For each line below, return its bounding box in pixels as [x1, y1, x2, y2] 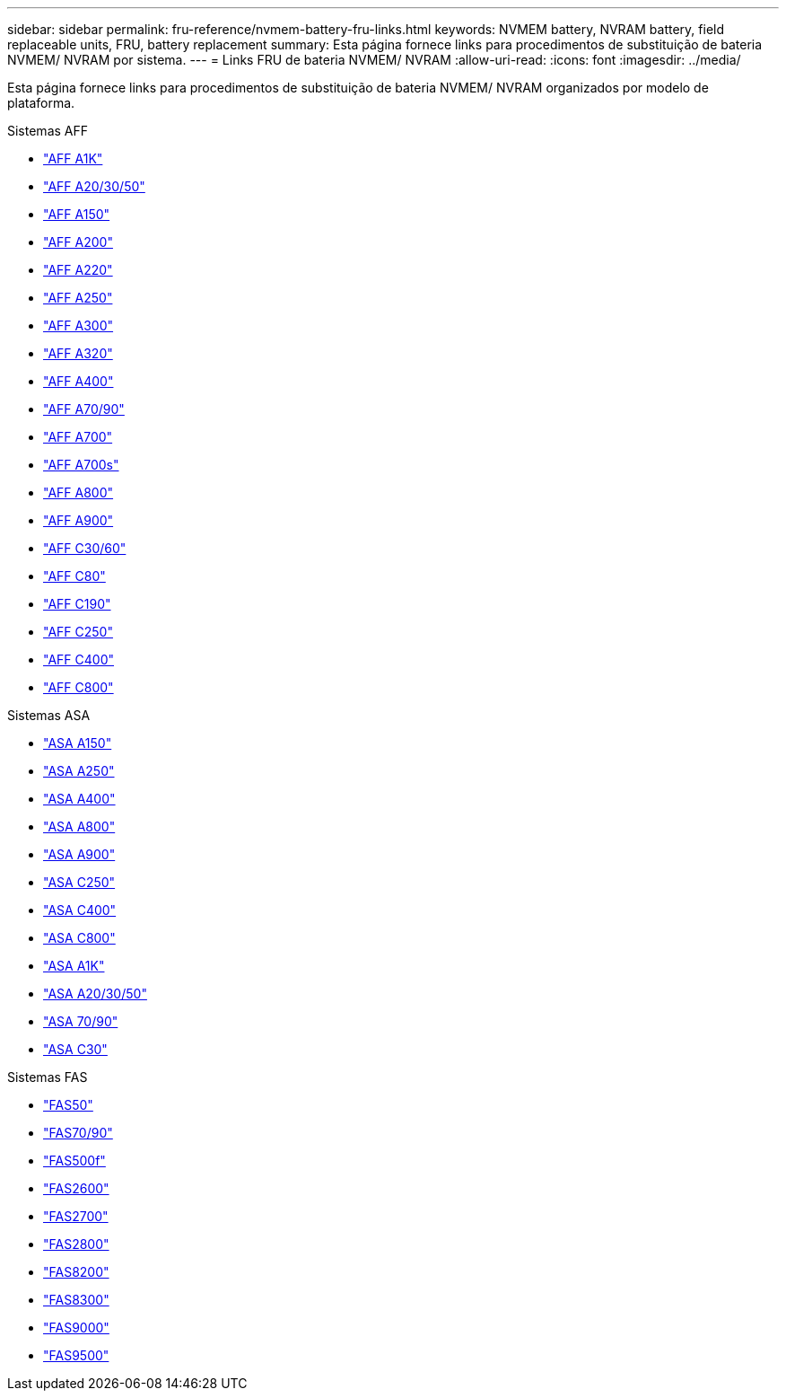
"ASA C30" [43, 1042, 108, 1057]
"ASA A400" [43, 791, 116, 806]
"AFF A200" [43, 234, 113, 250]
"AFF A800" [43, 485, 114, 500]
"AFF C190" [43, 596, 111, 611]
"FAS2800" [43, 1236, 109, 1252]
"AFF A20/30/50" [43, 179, 145, 194]
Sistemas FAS [7, 1069, 88, 1085]
